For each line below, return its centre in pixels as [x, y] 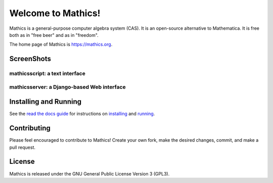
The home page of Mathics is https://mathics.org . [61, 44]
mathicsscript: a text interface [47, 74]
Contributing [30, 128]
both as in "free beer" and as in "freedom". [54, 35]
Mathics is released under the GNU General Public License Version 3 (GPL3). [89, 173]
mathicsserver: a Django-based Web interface [67, 87]
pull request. [22, 147]
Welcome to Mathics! [55, 13]
